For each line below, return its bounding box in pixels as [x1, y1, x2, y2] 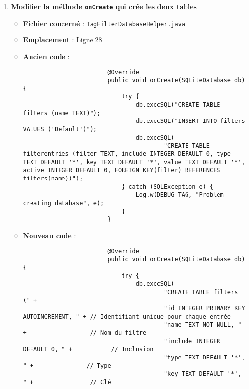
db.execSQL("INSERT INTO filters [135, 118, 245, 125]
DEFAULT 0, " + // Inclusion [23, 346, 154, 353]
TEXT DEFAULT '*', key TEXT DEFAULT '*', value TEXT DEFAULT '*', [23, 158, 245, 166]
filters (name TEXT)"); [23, 109, 101, 117]
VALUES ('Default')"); [23, 126, 97, 133]
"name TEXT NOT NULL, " [163, 321, 242, 329]
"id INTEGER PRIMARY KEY [163, 305, 245, 312]
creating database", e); [23, 200, 104, 207]
